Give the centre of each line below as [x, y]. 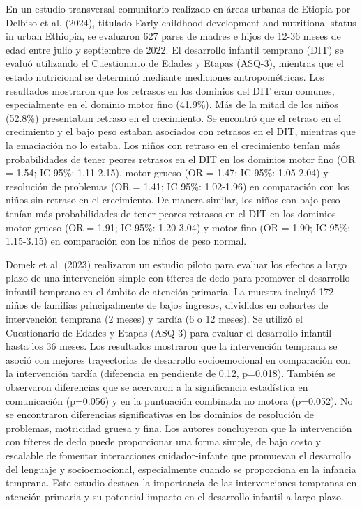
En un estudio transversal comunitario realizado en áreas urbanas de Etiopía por [178, 8]
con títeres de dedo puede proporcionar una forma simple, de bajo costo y [163, 441]
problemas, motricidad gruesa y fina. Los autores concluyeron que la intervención [179, 428]
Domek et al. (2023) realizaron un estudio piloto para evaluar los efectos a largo [176, 264]
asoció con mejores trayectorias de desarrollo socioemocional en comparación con [178, 359]
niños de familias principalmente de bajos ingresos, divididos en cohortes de [167, 305]
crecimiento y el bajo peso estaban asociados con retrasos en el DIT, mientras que [181, 131]
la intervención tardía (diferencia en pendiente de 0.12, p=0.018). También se [171, 373]
